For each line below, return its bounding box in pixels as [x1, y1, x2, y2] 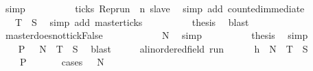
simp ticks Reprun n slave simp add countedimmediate [5, 1, 305, 15]
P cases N [19, 55, 104, 69]
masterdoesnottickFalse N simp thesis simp [5, 28, 308, 42]
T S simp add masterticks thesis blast [14, 14, 249, 29]
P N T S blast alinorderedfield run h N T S [18, 41, 308, 55]
